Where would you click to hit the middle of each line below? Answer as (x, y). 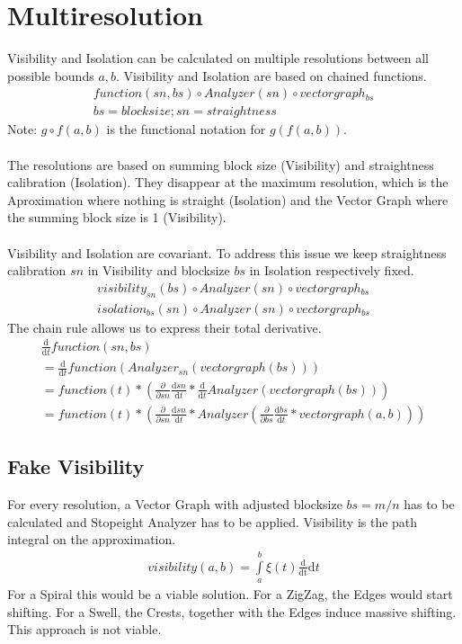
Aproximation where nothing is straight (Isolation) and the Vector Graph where (228, 199)
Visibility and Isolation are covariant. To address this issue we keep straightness (227, 252)
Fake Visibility (76, 466)
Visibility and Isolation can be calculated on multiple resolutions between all (218, 58)
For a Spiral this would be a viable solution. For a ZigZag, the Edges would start (230, 594)
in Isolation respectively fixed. (332, 270)
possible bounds (51, 75)
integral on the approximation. (92, 539)
